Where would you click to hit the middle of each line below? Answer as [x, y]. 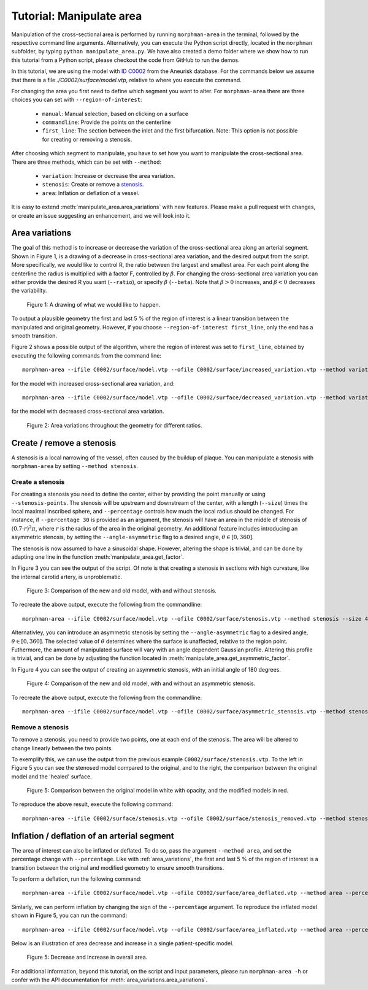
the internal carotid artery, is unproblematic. [67, 577]
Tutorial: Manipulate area [77, 16]
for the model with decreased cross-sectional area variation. [88, 412]
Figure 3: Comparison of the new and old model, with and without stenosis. [122, 591]
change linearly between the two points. [62, 748]
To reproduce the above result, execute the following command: [92, 804]
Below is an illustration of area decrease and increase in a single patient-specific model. [123, 943]
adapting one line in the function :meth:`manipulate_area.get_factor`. [98, 557]
